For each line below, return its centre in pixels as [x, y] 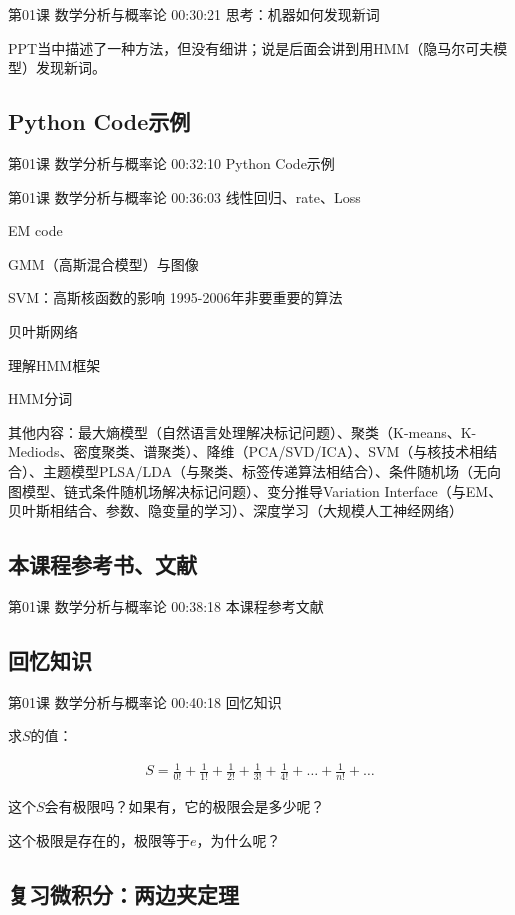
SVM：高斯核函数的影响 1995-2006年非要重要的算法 [175, 297]
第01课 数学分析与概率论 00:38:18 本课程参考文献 [166, 605]
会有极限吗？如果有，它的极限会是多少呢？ [184, 806]
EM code [35, 230]
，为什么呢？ [238, 839]
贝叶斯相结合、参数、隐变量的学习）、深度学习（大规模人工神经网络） [235, 510]
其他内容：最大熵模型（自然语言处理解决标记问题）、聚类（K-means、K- [242, 431]
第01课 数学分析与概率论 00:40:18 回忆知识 [145, 701]
